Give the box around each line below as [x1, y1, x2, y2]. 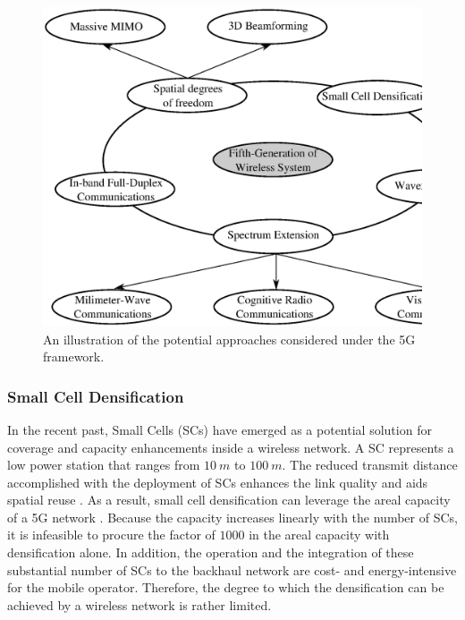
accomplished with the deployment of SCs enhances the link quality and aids [7, 472, 428, 491]
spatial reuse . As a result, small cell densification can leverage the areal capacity [7, 490, 451, 509]
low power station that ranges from [7, 455, 200, 474]
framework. [43, 347, 105, 366]
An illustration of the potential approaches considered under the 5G [43, 329, 416, 348]
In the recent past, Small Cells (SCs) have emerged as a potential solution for [7, 420, 432, 438]
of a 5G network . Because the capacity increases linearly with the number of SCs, [7, 507, 458, 526]
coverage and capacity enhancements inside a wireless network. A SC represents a [7, 437, 454, 456]
